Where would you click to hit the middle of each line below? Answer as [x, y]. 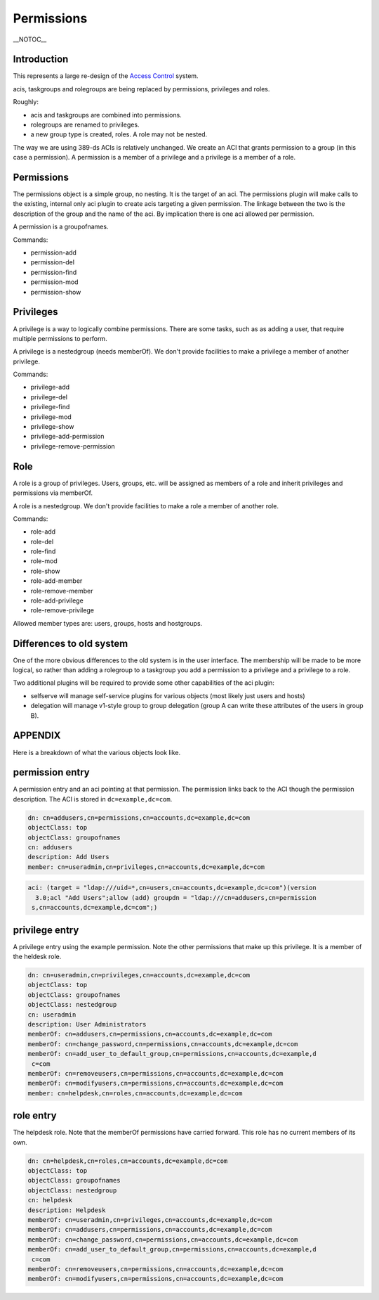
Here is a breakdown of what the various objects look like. [97, 752]
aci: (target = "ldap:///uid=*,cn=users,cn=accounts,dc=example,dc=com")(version [172, 888]
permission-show [56, 292]
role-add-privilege [57, 600]
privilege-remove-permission [73, 446]
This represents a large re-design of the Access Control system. [106, 76]
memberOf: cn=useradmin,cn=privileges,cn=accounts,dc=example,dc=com [150, 1219]
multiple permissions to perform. [60, 338]
